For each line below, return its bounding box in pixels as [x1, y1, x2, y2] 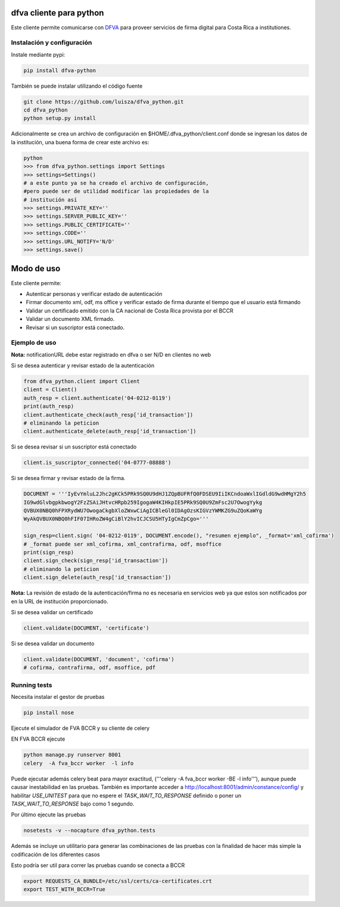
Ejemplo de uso [11, 339, 57, 347]
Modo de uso [11, 264, 61, 274]
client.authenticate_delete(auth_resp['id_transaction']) [23, 428, 196, 435]
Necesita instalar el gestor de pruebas [11, 694, 105, 701]
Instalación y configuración [11, 39, 92, 47]
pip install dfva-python [23, 67, 96, 74]
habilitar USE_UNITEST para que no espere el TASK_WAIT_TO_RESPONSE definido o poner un [11, 792, 241, 799]
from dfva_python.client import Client [23, 378, 140, 385]
